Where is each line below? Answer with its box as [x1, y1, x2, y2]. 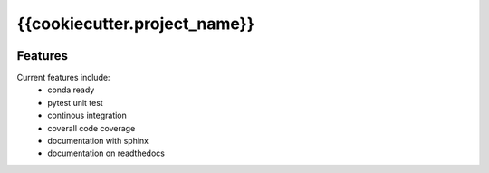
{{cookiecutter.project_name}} [16, 14, 255, 34]
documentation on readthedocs [47, 148, 165, 159]
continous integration [47, 110, 127, 121]
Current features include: [16, 72, 110, 83]
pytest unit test [47, 97, 103, 108]
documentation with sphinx [47, 136, 149, 147]
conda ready [47, 84, 95, 95]
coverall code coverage [47, 122, 136, 133]
